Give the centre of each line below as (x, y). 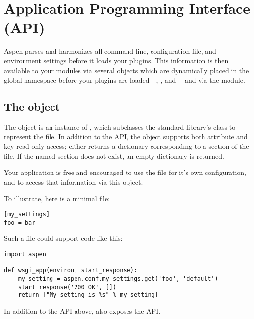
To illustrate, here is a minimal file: (57, 198)
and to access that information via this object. (74, 182)
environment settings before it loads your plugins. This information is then (116, 60)
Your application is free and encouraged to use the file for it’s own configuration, (125, 172)
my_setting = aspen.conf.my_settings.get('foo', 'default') (118, 278)
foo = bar (20, 222)
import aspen (25, 254)
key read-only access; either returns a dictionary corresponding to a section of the (127, 146)
